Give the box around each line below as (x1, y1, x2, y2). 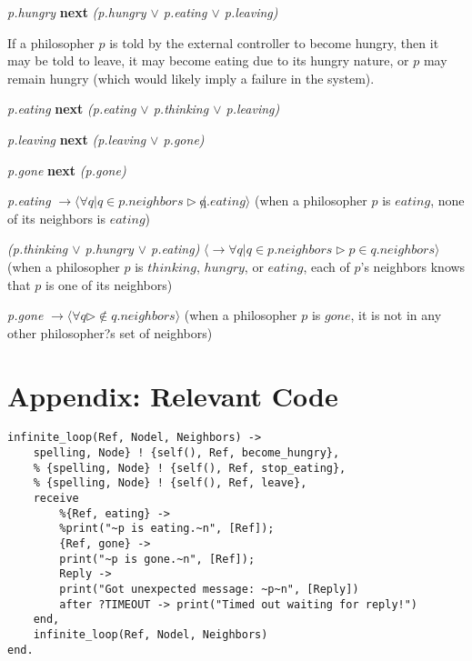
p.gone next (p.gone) (7, 160, 126, 179)
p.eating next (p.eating (7, 99, 136, 118)
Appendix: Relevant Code (7, 376, 338, 414)
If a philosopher (7, 33, 95, 52)
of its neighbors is (7, 208, 105, 227)
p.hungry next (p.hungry (7, 3, 146, 21)
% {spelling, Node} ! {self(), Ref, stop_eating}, (33, 461, 346, 475)
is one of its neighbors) (45, 275, 173, 294)
